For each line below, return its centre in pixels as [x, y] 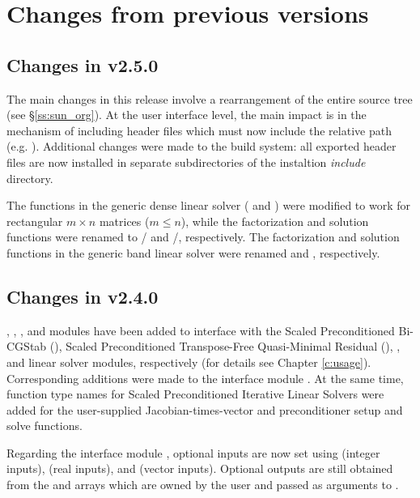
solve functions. [45, 426]
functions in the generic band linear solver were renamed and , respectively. [193, 252]
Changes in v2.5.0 [83, 64]
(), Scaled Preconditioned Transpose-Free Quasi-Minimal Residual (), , [225, 346]
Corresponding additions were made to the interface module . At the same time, [205, 378]
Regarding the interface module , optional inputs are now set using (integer [193, 452]
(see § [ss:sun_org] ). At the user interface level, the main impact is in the [187, 115]
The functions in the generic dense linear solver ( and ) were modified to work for [208, 205]
